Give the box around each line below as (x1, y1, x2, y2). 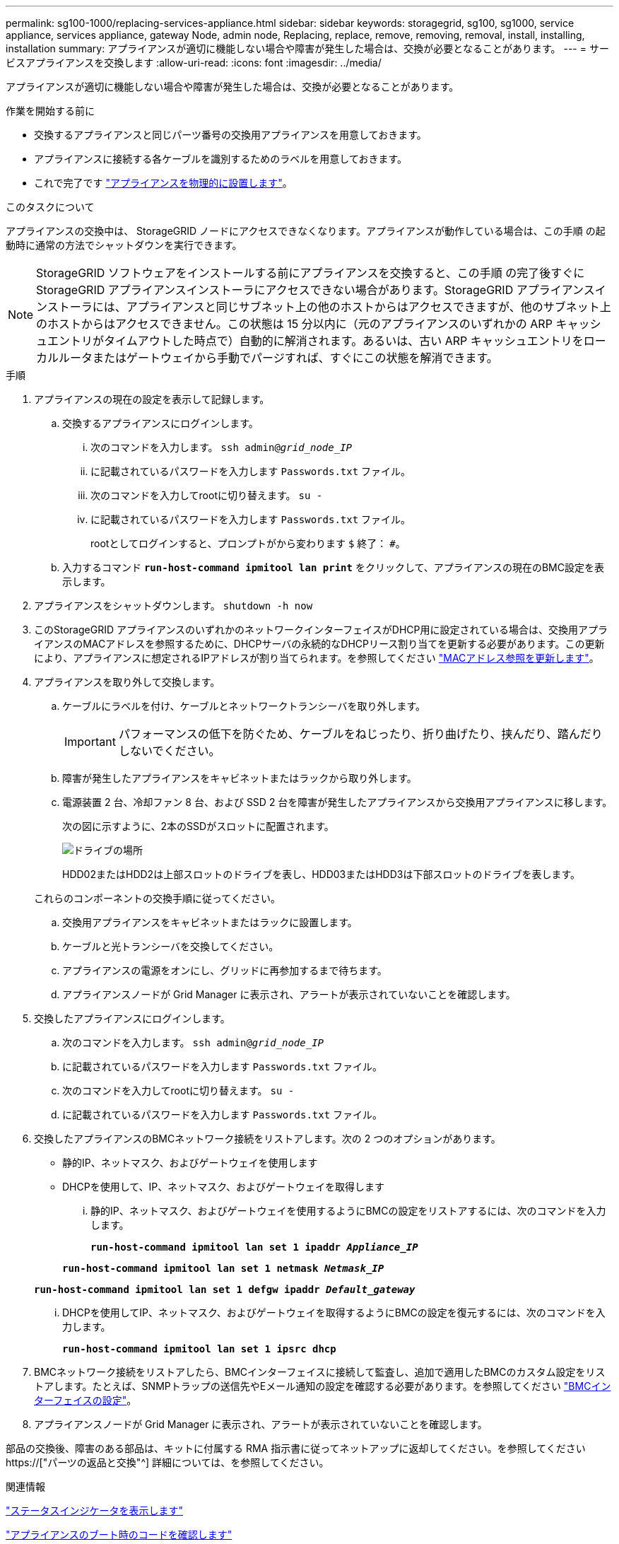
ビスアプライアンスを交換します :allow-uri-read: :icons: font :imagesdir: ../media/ (6, 57, 382, 69)
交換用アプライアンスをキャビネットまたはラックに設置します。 (62, 916, 358, 928)
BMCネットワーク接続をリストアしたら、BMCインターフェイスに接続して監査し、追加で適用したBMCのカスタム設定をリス (34, 1366, 606, 1378)
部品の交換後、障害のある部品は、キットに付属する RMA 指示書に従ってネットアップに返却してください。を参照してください (6, 1442, 586, 1454)
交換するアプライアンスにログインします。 (62, 417, 259, 429)
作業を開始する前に (6, 105, 95, 117)
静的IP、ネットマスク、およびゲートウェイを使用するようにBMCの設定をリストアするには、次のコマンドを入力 (90, 1205, 606, 1217)
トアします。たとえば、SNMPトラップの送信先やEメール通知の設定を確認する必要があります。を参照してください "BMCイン (34, 1380, 611, 1392)
